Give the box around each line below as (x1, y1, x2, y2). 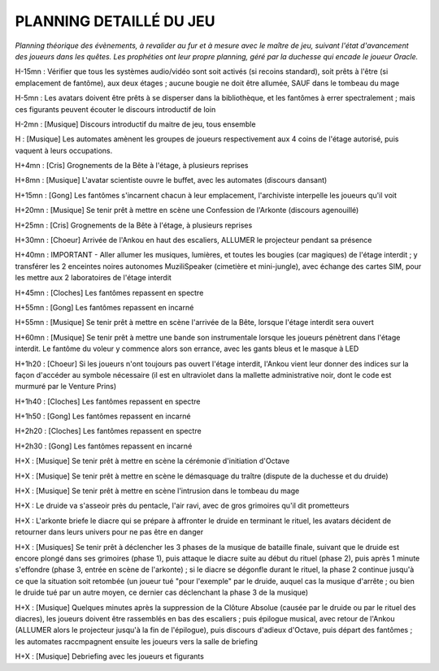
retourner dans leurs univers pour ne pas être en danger (15, 527, 203, 537)
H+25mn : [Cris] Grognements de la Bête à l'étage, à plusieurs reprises (15, 220, 253, 230)
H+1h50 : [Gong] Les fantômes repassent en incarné (15, 411, 191, 422)
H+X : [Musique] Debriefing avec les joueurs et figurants (15, 652, 205, 661)
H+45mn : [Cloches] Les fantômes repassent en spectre (15, 288, 204, 297)
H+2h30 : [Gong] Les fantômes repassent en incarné (15, 441, 193, 451)
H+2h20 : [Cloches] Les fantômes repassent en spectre (15, 426, 202, 436)
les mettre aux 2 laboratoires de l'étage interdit (15, 273, 172, 283)
